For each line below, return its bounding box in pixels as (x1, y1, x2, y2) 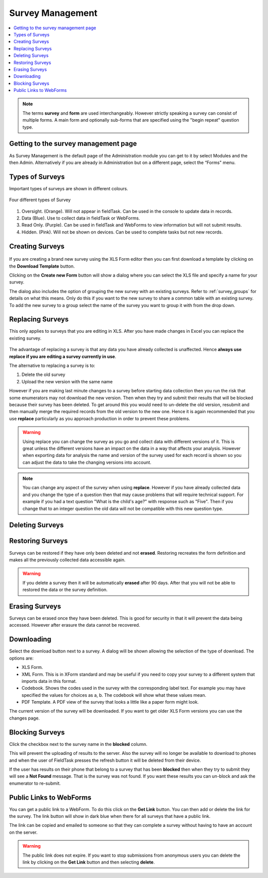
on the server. (9, 829, 38, 835)
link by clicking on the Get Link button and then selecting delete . (22, 859, 155, 865)
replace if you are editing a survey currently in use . (9, 353, 117, 360)
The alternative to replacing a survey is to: (9, 363, 95, 368)
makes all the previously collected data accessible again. (9, 557, 126, 563)
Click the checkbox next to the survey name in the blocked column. (9, 741, 147, 747)
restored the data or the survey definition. (22, 586, 108, 593)
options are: (9, 655, 34, 661)
